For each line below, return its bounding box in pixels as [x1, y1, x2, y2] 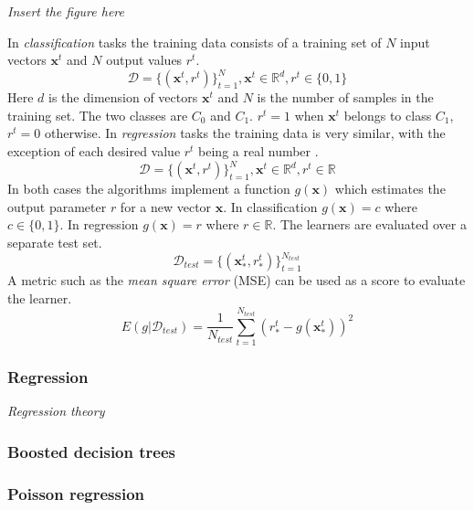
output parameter [7, 197, 107, 216]
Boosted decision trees [7, 440, 175, 462]
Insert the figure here [7, 2, 124, 20]
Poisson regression [7, 482, 145, 505]
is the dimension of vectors [48, 88, 198, 107]
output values [106, 50, 183, 69]
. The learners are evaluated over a [272, 215, 467, 234]
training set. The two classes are [7, 105, 188, 124]
